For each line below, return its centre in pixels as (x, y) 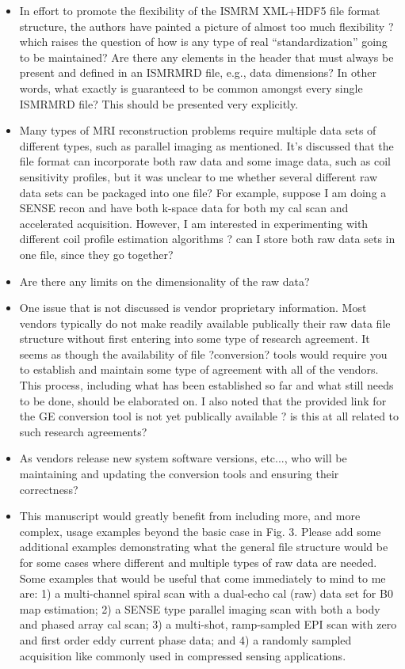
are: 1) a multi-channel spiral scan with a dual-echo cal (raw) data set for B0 (206, 593)
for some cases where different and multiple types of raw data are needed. (198, 562)
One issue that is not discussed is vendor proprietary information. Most (193, 308)
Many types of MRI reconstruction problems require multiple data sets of (198, 130)
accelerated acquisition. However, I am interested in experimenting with (194, 223)
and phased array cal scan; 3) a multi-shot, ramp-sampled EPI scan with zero (208, 624)
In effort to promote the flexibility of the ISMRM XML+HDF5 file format (200, 10)
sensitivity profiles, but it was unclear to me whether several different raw (199, 176)
